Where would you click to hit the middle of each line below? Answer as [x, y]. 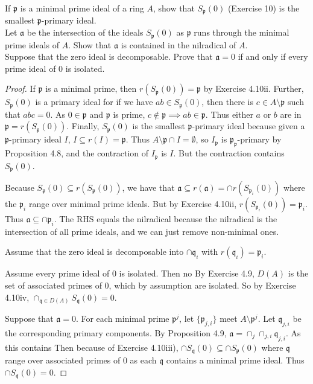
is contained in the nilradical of [179, 44]
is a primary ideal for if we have [94, 102]
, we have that [148, 187]
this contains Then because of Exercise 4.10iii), [92, 347]
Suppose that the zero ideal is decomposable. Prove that [109, 56]
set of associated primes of [53, 285]
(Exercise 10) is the [264, 8]
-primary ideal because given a [248, 126]
